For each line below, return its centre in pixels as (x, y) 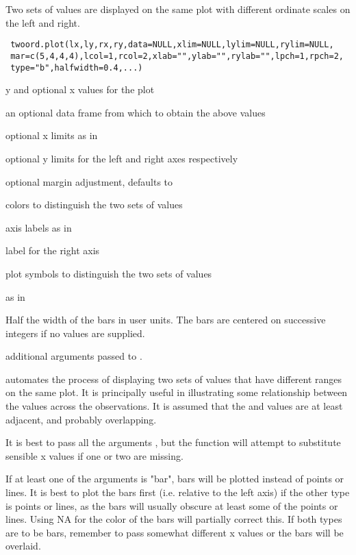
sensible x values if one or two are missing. (94, 455)
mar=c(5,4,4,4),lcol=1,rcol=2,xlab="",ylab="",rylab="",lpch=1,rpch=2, (177, 56)
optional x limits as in (52, 135)
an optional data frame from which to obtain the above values (136, 112)
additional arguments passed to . (74, 356)
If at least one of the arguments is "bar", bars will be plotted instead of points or (175, 479)
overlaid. (23, 546)
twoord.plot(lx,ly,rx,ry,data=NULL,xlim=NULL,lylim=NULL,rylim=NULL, (172, 45)
